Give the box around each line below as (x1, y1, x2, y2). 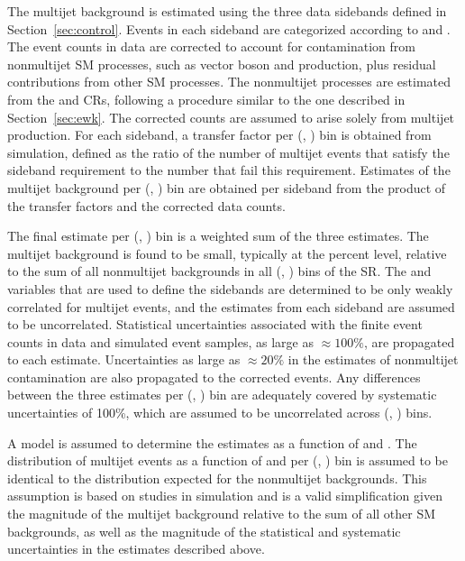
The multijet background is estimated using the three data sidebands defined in (7, 2, 447, 20)
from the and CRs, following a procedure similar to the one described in (7, 89, 406, 108)
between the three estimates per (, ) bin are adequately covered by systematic (7, 385, 437, 404)
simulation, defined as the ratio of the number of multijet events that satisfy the (7, 143, 450, 161)
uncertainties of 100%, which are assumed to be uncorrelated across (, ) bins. (7, 403, 433, 422)
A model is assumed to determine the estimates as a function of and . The (7, 433, 417, 452)
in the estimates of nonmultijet (287, 350, 459, 369)
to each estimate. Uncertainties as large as (7, 350, 241, 369)
